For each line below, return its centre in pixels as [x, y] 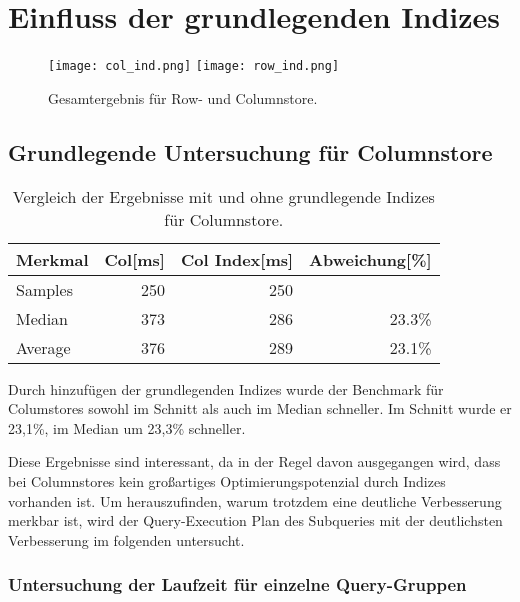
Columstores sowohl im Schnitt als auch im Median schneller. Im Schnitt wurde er [260, 408]
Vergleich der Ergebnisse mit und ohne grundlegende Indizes [223, 196]
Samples [44, 289]
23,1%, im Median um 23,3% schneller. [127, 427]
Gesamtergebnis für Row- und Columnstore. [183, 97]
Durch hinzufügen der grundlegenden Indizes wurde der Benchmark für [226, 388]
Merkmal [52, 259]
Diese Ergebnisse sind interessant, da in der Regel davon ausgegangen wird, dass [254, 461]
